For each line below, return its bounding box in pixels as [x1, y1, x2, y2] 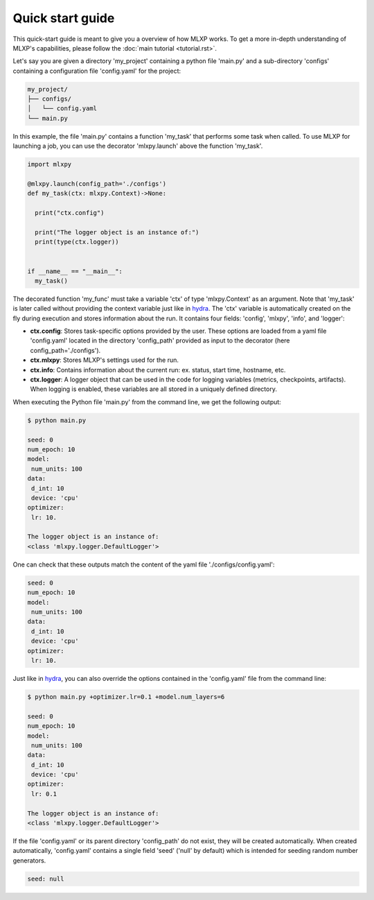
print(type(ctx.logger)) [35, 238, 119, 246]
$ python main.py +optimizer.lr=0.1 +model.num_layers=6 [27, 693, 225, 700]
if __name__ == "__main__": [27, 267, 123, 275]
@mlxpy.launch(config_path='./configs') [27, 180, 166, 188]
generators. [12, 856, 46, 865]
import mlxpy [27, 160, 72, 168]
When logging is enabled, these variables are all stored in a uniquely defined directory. [30, 385, 277, 393]
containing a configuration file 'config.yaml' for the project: [12, 67, 181, 75]
